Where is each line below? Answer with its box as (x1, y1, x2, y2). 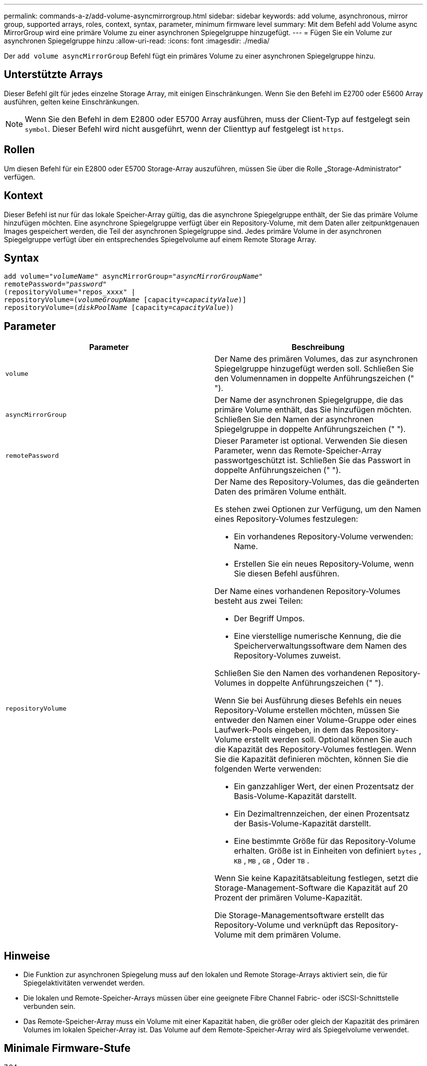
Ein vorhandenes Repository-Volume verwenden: (234, 532, 413, 542)
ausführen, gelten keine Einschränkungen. (4, 97, 139, 106)
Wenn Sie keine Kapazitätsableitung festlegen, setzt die (214, 873, 419, 883)
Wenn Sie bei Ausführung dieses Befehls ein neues (214, 696, 402, 706)
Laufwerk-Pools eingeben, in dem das (214, 725, 354, 735)
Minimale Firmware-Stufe (4, 1042, 131, 1055)
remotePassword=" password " (4, 280, 107, 288)
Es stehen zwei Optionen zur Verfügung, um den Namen (214, 504, 421, 514)
